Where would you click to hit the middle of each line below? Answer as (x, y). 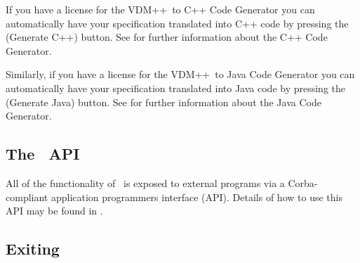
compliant (27, 197)
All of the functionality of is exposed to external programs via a (145, 182)
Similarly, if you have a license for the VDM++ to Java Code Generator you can (180, 74)
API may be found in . (54, 211)
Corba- (303, 182)
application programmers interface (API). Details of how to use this (196, 197)
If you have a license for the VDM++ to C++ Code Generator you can (160, 9)
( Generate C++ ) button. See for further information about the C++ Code (167, 37)
